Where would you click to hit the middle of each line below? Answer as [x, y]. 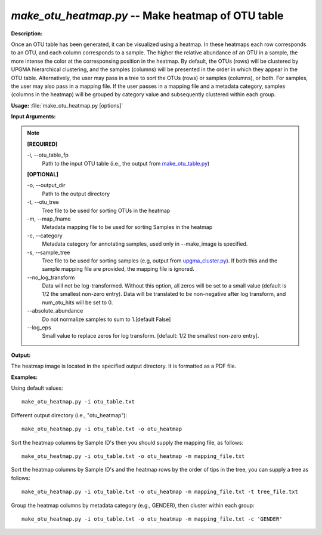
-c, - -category [45, 236]
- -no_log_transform [51, 277]
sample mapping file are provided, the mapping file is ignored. [118, 269]
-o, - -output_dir [46, 185]
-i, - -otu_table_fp [48, 155]
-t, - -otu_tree [43, 202]
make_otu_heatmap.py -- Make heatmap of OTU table [147, 16]
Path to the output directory [76, 194]
